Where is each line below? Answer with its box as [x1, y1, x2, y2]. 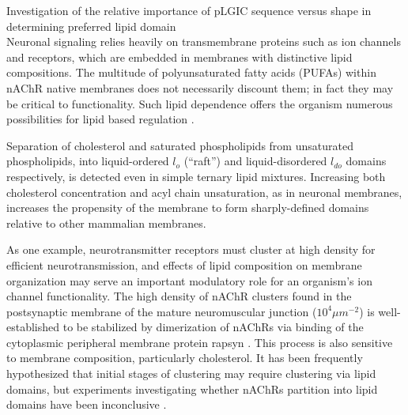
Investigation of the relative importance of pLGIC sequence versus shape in [6, 2, 372, 18]
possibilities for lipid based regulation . [6, 111, 195, 127]
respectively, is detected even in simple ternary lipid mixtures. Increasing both [6, 168, 386, 184]
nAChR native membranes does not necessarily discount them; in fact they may [6, 79, 394, 96]
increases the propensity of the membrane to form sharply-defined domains [6, 199, 369, 216]
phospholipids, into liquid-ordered [6, 153, 169, 169]
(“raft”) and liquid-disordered [183, 153, 327, 169]
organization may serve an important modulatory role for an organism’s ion [6, 272, 372, 289]
